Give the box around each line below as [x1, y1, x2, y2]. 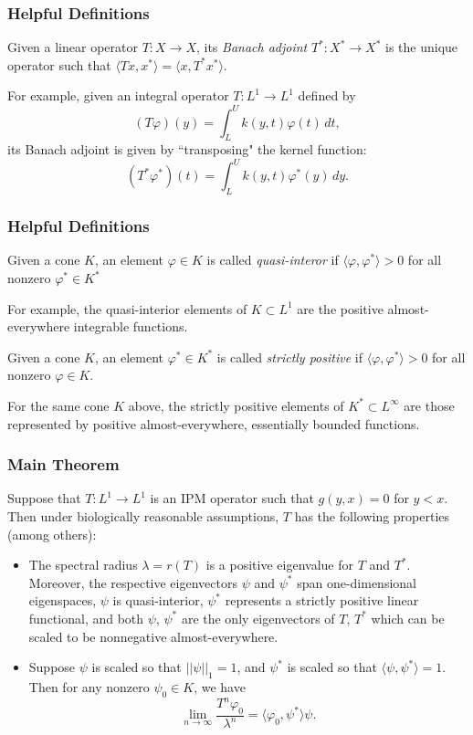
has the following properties [294, 506, 450, 525]
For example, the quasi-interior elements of [7, 299, 247, 318]
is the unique [385, 37, 458, 57]
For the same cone [7, 395, 110, 415]
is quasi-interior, [112, 591, 204, 610]
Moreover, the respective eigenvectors [28, 572, 237, 592]
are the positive [297, 299, 384, 318]
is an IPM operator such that [150, 488, 314, 508]
